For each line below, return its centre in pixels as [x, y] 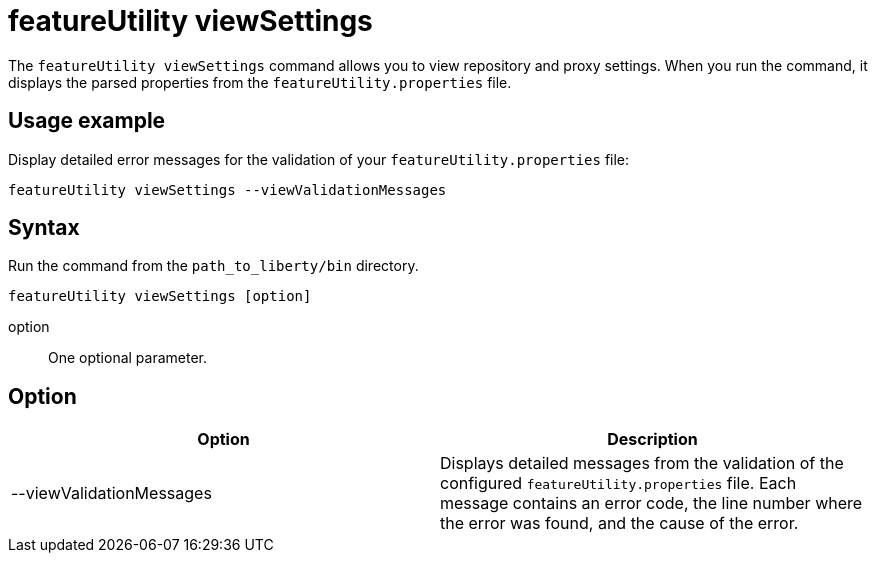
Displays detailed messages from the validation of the [642, 463]
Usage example [87, 121]
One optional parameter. [128, 358]
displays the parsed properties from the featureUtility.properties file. [260, 82]
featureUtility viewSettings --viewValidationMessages [227, 189]
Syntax [44, 228]
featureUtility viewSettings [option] [160, 296]
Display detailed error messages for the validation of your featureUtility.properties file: [319, 159]
